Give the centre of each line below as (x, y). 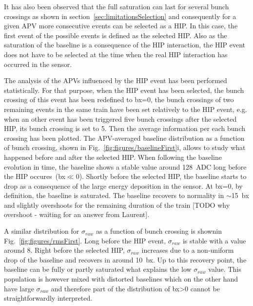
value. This (225, 269)
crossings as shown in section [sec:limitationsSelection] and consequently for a (120, 16)
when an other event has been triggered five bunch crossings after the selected (120, 119)
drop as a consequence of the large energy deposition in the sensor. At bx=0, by (123, 186)
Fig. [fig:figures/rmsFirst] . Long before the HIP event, (85, 240)
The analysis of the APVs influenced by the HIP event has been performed (116, 80)
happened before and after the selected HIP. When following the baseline (113, 157)
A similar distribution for (42, 231)
